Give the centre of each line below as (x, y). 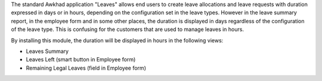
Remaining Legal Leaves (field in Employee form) (86, 68)
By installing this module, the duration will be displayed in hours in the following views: (117, 40)
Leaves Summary (47, 51)
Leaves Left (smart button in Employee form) (81, 60)
